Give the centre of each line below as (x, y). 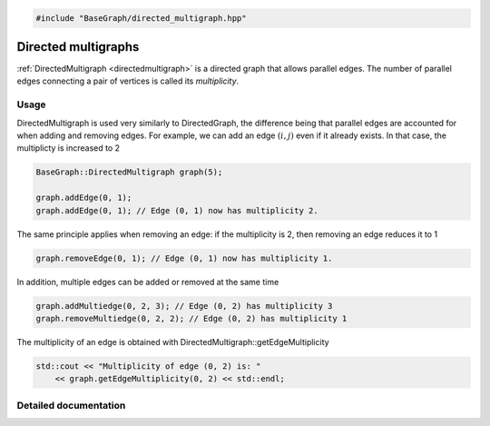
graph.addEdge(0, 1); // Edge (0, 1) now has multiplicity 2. (177, 210)
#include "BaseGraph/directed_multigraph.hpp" (141, 18)
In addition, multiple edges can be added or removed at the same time (148, 282)
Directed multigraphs (78, 47)
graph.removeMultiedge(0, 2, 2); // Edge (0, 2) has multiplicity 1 (191, 318)
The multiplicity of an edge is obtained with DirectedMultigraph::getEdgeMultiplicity (173, 342)
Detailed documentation (71, 405)
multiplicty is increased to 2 (69, 148)
